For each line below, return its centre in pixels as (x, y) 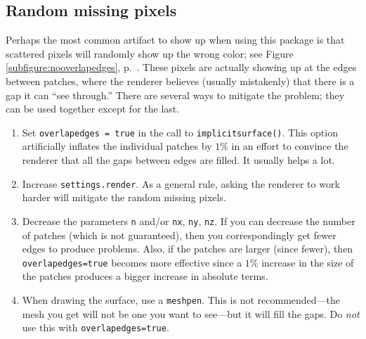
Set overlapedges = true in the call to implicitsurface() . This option (180, 132)
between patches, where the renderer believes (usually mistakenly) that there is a (180, 81)
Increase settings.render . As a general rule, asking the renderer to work (181, 183)
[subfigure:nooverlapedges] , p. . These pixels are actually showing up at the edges (181, 67)
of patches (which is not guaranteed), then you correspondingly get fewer (179, 235)
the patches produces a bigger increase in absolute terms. (145, 276)
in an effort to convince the (290, 146)
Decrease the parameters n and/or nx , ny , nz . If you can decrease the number (189, 220)
